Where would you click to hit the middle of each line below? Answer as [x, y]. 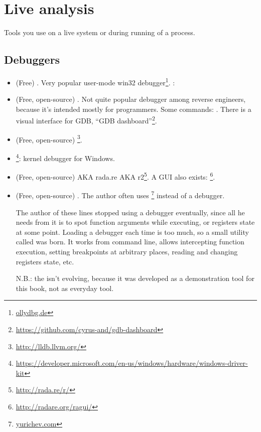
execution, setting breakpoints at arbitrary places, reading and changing [127, 251]
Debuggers [32, 59]
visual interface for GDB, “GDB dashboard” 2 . [86, 120]
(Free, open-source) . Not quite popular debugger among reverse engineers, [131, 99]
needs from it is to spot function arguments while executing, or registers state [135, 222]
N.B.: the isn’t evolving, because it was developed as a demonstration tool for [135, 278]
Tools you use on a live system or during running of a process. [100, 32]
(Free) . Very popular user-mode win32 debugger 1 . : [95, 81]
